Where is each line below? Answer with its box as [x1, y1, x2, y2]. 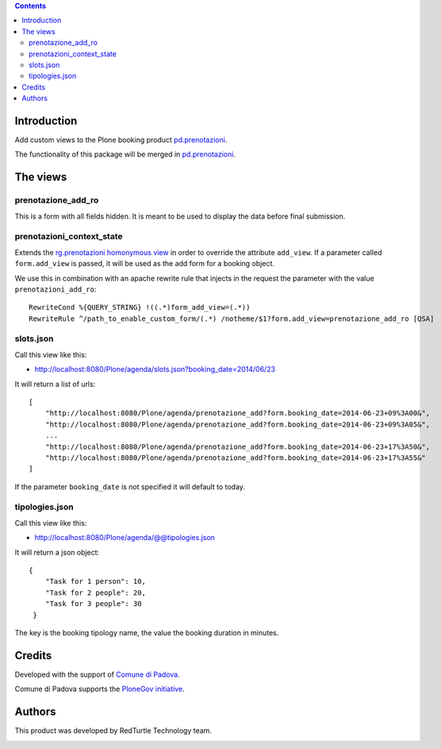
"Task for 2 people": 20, [44, 588, 147, 597]
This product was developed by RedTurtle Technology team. [14, 726, 212, 735]
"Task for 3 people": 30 [44, 600, 142, 608]
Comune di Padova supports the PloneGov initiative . [14, 684, 186, 694]
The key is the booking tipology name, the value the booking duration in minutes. [14, 627, 279, 637]
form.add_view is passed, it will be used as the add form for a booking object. [14, 259, 275, 268]
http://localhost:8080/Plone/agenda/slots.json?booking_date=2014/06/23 [34, 365, 276, 374]
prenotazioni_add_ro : [14, 284, 97, 294]
